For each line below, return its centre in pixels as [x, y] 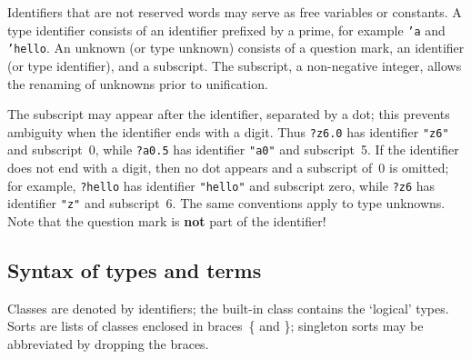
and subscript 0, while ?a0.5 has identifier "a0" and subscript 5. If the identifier [233, 150]
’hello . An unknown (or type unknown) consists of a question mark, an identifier [236, 48]
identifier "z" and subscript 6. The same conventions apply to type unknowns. [226, 203]
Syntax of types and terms [135, 269]
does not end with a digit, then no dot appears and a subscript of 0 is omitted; [228, 167]
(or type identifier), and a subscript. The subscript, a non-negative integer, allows [235, 65]
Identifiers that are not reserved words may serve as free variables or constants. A [235, 12]
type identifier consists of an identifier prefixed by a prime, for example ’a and [226, 30]
